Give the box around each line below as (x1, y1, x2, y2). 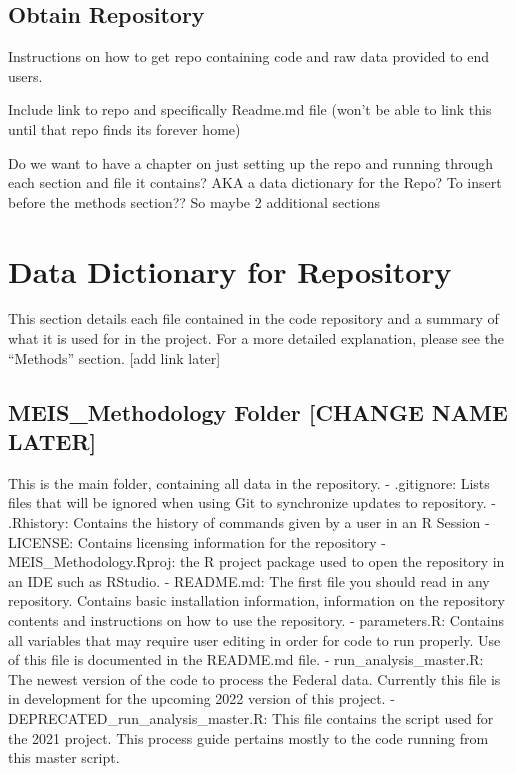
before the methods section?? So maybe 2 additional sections (8, 191, 381, 212)
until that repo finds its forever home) (8, 118, 241, 139)
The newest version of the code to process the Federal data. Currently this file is (8, 668, 501, 689)
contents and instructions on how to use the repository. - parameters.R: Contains (8, 610, 504, 631)
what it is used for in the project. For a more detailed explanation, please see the (8, 328, 505, 349)
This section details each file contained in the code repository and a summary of (8, 308, 499, 329)
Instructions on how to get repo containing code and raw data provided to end (8, 46, 489, 67)
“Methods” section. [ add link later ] (8, 347, 221, 368)
